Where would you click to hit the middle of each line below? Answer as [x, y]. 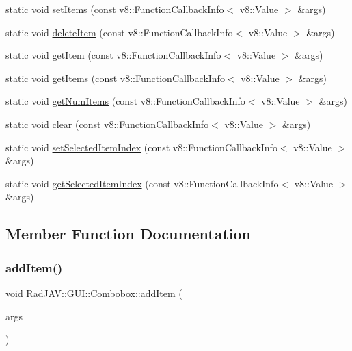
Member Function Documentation [128, 234]
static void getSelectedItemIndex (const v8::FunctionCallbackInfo [142, 183]
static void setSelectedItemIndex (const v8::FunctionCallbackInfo [141, 147]
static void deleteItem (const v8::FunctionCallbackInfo [119, 32]
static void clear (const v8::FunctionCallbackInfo [107, 123]
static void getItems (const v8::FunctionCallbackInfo [115, 78]
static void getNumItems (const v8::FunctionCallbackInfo [125, 101]
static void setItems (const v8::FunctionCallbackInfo [115, 9]
